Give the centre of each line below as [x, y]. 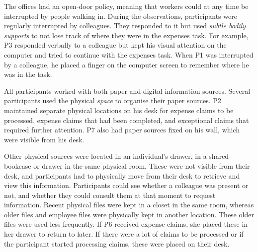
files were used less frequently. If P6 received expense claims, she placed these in [126, 224]
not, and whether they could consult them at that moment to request [110, 195]
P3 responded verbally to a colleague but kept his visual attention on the [115, 45]
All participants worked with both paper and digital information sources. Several [127, 91]
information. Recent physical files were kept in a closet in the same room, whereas [129, 205]
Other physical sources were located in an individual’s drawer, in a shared [117, 156]
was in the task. [28, 74]
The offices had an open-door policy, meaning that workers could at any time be [126, 6]
